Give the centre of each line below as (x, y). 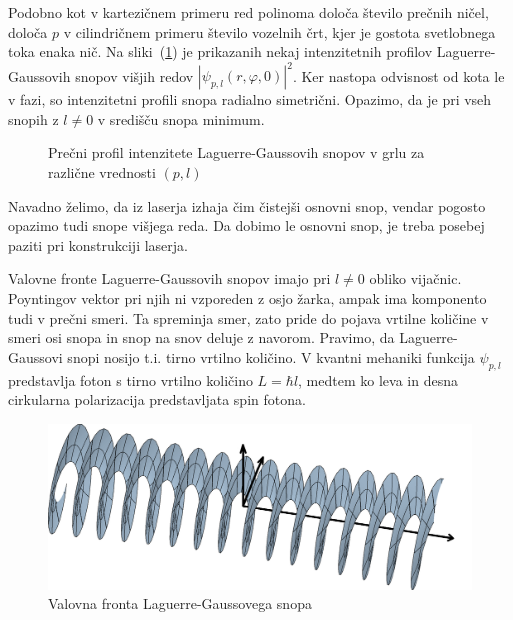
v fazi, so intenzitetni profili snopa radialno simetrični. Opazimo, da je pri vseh (250, 99)
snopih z (33, 118)
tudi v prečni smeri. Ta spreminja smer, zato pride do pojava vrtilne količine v (248, 317)
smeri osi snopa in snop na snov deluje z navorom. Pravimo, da (201, 337)
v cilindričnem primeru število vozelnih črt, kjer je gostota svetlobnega (279, 31)
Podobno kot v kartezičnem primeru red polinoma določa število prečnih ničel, (248, 12)
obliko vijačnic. (415, 278)
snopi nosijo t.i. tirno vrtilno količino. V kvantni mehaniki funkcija (271, 356)
